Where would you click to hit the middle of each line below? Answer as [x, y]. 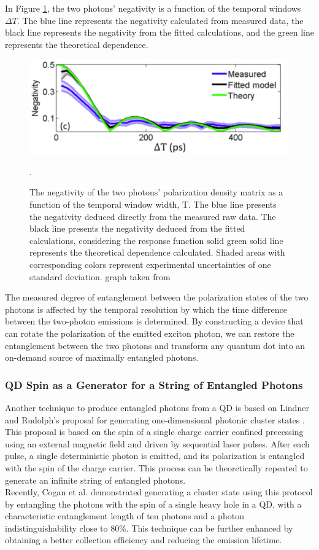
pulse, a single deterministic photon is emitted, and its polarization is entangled [155, 456]
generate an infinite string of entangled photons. [95, 480]
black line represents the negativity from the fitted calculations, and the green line [159, 32]
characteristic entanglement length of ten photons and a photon [125, 516]
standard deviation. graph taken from [100, 276]
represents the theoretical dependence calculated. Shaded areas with [157, 252]
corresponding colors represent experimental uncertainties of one [150, 264]
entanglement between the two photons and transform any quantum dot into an [155, 345]
